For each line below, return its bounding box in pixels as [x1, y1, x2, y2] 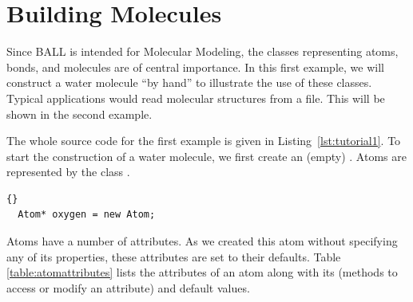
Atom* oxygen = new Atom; [18, 209, 156, 221]
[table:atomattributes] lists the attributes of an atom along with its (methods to [6, 264, 398, 280]
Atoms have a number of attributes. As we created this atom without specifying [6, 233, 398, 249]
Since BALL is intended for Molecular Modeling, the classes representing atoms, [6, 43, 399, 60]
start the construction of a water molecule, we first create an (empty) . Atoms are [6, 147, 407, 164]
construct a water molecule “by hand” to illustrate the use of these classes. [6, 74, 372, 91]
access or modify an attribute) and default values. [6, 279, 250, 296]
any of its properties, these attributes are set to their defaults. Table [6, 248, 341, 265]
